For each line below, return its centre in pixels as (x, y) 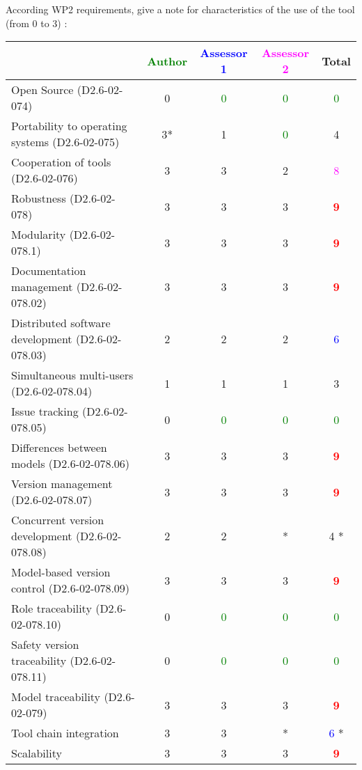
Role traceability (52, 608)
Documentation (49, 271)
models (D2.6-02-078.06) (71, 464)
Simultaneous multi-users (72, 375)
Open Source (42, 90)
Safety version (45, 645)
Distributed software (61, 323)
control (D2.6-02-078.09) (71, 588)
